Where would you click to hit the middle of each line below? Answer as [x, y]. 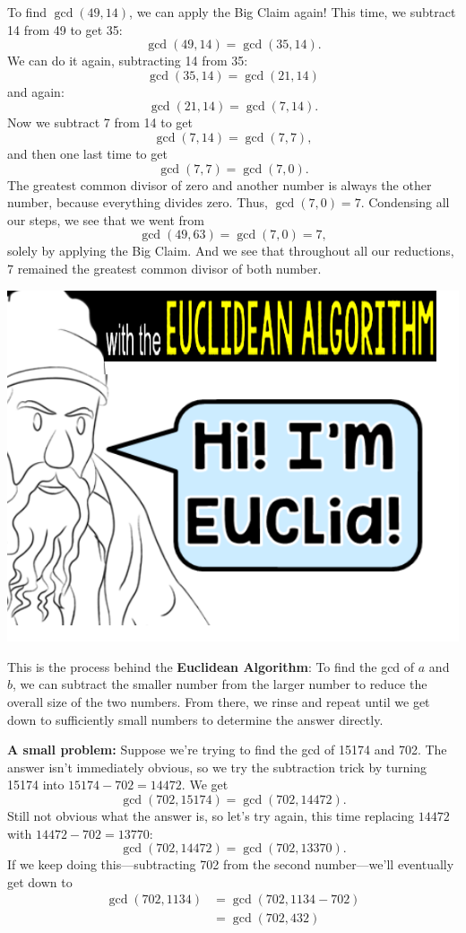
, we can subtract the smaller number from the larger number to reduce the [220, 684]
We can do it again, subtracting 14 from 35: [128, 61]
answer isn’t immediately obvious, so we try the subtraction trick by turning [217, 767]
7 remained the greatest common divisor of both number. [164, 268]
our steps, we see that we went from [106, 219]
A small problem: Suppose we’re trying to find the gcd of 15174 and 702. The [227, 750]
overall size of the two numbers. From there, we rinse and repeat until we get [219, 702]
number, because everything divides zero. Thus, [138, 202]
